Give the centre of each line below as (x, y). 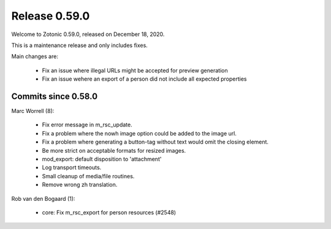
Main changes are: (35, 56)
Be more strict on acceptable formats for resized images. (114, 150)
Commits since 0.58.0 (55, 96)
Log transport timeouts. (72, 167)
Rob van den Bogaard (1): (43, 198)
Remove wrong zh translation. (80, 185)
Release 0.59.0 (51, 16)
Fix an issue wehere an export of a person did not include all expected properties (144, 79)
